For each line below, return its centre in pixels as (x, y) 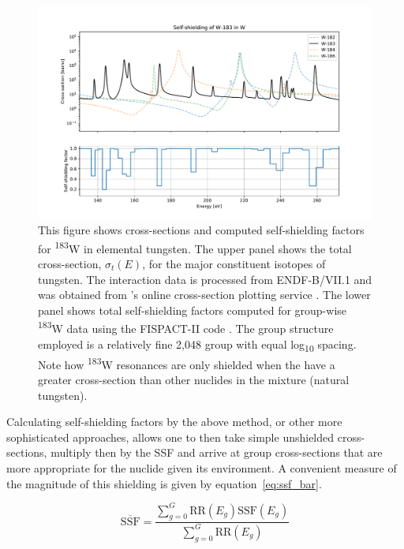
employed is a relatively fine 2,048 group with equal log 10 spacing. (197, 345)
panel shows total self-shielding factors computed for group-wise (193, 310)
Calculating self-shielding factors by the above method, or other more (174, 422)
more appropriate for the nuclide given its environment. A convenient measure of (202, 467)
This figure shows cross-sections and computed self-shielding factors (201, 230)
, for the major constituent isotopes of (234, 263)
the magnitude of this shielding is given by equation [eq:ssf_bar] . (164, 483)
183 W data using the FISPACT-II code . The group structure (186, 327)
